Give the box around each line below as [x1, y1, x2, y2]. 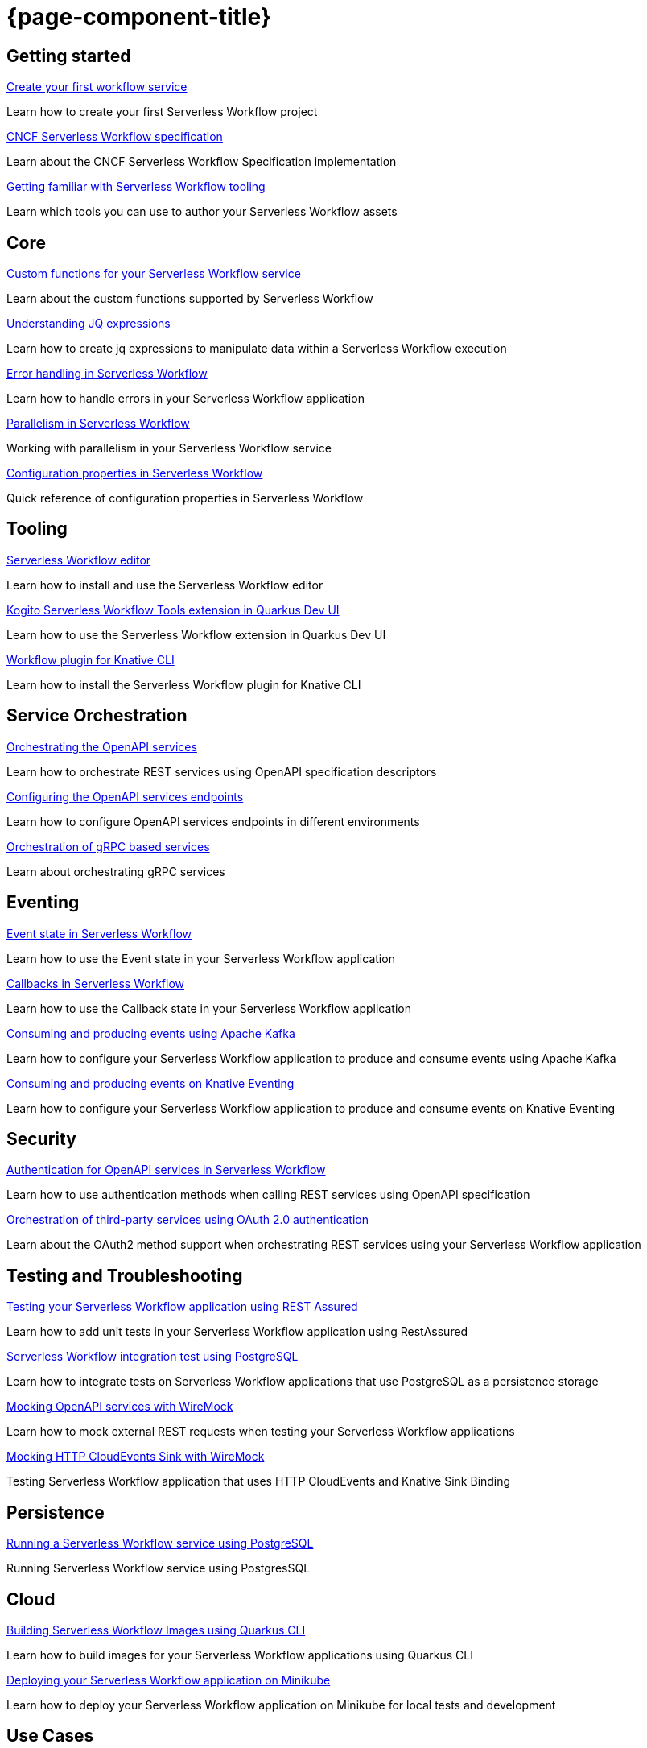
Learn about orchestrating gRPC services [6, 864, 225, 878]
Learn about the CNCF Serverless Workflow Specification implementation [6, 155, 397, 169]
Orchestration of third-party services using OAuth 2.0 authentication [6, 1213, 369, 1227]
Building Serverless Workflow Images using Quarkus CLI [6, 1622, 306, 1637]
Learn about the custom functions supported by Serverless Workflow [6, 291, 373, 306]
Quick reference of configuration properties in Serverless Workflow [6, 491, 364, 506]
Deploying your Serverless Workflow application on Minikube [6, 1672, 331, 1687]
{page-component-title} [6, 3, 271, 31]
